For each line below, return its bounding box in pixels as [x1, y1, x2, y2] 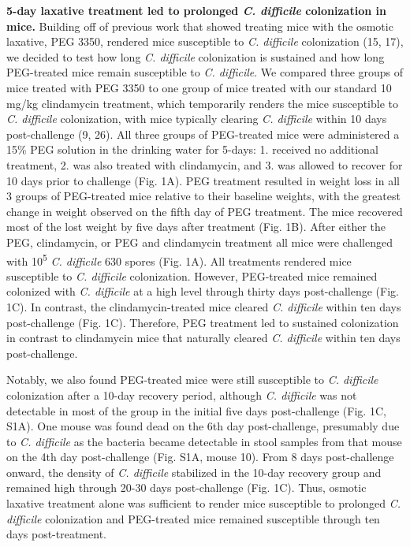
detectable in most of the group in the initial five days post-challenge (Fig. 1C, [6, 402, 386, 419]
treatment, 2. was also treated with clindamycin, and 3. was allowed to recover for [6, 156, 403, 173]
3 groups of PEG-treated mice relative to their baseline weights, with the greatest [6, 188, 401, 204]
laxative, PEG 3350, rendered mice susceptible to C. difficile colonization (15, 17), [6, 33, 404, 50]
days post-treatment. [6, 526, 106, 542]
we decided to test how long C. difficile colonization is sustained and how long [6, 48, 385, 65]
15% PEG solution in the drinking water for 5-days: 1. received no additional [6, 141, 378, 158]
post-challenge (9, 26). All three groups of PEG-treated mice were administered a [6, 125, 400, 142]
